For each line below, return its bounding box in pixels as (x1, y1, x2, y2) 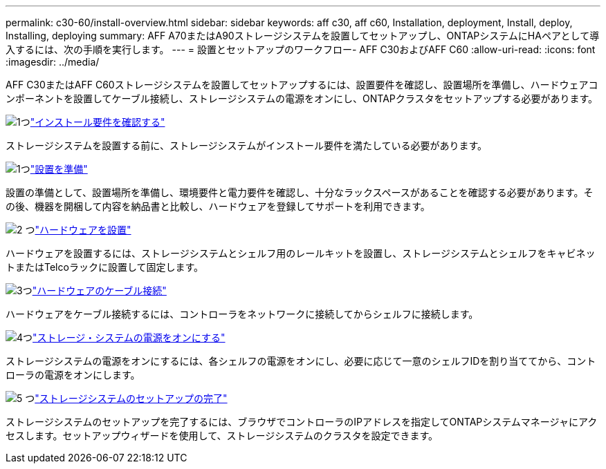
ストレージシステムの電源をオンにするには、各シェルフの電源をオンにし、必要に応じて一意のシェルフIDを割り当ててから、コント (6, 355, 596, 367)
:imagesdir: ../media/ (6, 56, 100, 68)
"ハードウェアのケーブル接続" (32, 285, 167, 296)
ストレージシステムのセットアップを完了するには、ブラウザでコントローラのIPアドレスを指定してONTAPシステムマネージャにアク (6, 416, 598, 428)
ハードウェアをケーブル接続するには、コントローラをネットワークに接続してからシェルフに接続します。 (6, 308, 479, 320)
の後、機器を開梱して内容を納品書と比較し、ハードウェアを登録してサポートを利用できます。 (6, 200, 430, 212)
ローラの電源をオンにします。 (6, 369, 140, 381)
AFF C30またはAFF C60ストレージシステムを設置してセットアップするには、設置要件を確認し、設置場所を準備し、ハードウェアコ (6, 79, 598, 90)
